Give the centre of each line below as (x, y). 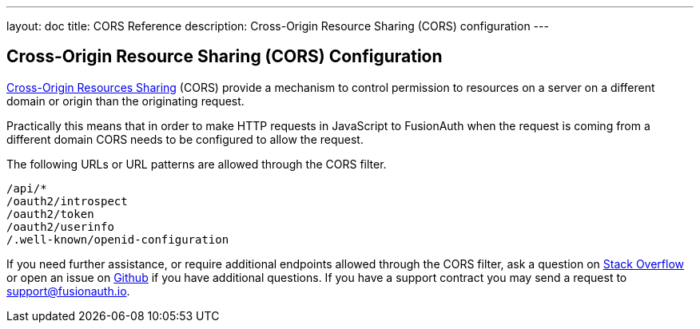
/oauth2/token (50, 214)
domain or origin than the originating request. (125, 101)
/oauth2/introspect (67, 201)
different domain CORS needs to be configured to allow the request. (185, 139)
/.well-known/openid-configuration (118, 239)
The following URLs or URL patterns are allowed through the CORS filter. (197, 164)
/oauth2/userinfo (60, 226)
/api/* (27, 188)
